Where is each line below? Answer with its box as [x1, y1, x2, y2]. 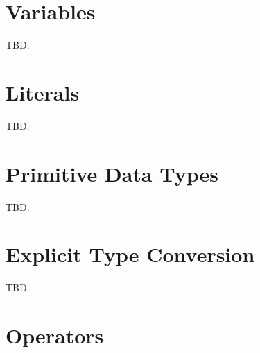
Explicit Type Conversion [6, 240, 255, 268]
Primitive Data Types [6, 159, 218, 187]
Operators [6, 321, 104, 350]
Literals [6, 78, 80, 106]
